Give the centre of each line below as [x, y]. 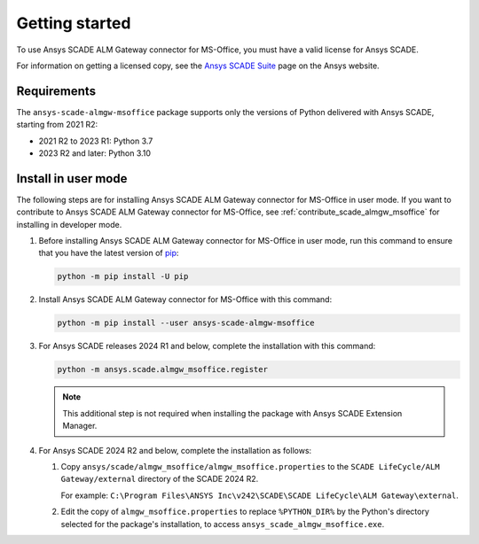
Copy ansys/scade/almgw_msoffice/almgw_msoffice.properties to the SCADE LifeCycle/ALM [250, 466]
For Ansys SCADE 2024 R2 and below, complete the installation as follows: [175, 450]
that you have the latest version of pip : [109, 253]
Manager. [80, 426]
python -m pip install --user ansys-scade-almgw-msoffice [186, 323]
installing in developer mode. [69, 224]
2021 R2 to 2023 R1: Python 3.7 [96, 141]
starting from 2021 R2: [57, 125]
